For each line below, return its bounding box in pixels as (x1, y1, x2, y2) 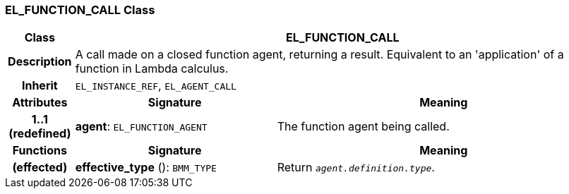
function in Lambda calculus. (75, 61, 229, 76)
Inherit (21, 78, 58, 93)
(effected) (12, 160, 68, 175)
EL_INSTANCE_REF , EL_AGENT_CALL (75, 78, 236, 93)
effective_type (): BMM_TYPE (75, 160, 217, 175)
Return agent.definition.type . (277, 160, 435, 175)
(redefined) (8, 126, 71, 141)
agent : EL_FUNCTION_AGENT (75, 119, 208, 134)
